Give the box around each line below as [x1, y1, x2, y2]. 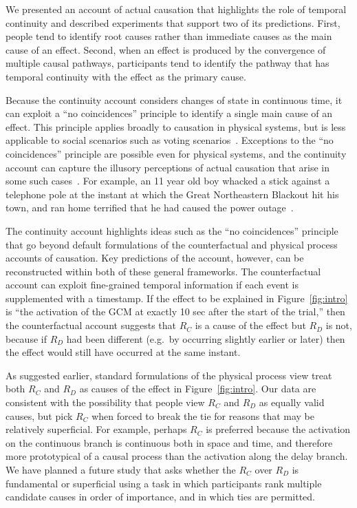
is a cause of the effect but [195, 318, 306, 332]
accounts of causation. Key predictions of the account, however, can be [6, 251, 304, 265]
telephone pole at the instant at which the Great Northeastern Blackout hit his [6, 187, 339, 201]
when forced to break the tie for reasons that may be [91, 408, 314, 423]
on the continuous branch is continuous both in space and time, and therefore [6, 435, 333, 449]
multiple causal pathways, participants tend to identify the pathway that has [6, 56, 329, 70]
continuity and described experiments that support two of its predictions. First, [6, 15, 340, 30]
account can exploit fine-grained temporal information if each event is [6, 277, 299, 292]
